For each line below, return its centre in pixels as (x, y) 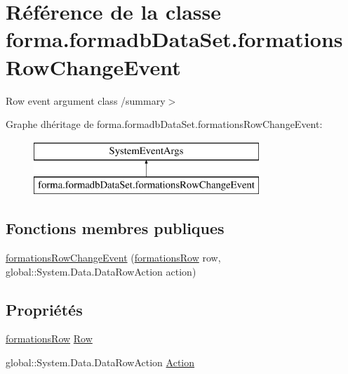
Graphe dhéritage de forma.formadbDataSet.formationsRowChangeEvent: (164, 124)
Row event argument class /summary (86, 100)
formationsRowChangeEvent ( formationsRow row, (113, 258)
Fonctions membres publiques (115, 228)
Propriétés (44, 309)
